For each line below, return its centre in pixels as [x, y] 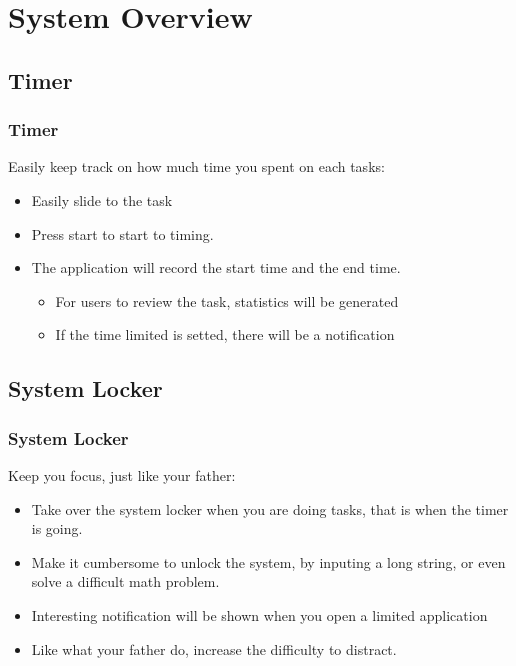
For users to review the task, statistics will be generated [227, 300]
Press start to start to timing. [122, 233]
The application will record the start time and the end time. [216, 267]
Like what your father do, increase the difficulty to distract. [214, 648]
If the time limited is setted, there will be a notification [225, 334]
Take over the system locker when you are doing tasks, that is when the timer [270, 508]
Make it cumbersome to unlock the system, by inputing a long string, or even [268, 561]
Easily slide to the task [102, 199]
